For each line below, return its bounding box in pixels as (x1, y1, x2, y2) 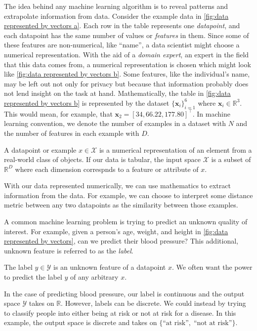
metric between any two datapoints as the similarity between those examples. (4, 200, 238, 210)
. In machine (192, 108, 230, 119)
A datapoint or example (4, 144, 77, 155)
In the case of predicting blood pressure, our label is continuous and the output (4, 288, 245, 298)
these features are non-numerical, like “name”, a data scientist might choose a (4, 40, 240, 50)
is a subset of (211, 154, 251, 165)
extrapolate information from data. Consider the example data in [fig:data (4, 10, 229, 21)
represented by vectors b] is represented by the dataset (4, 97, 170, 108)
